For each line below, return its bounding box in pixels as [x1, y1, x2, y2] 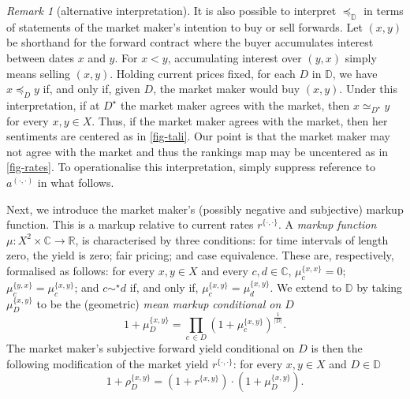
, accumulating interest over [167, 49, 302, 65]
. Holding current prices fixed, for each [110, 65, 296, 81]
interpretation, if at [6, 96, 100, 113]
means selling [6, 65, 71, 81]
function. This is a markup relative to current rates [6, 216, 254, 233]
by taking [356, 278, 403, 295]
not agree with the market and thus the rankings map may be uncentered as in [6, 143, 389, 159]
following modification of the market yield [6, 355, 209, 371]
